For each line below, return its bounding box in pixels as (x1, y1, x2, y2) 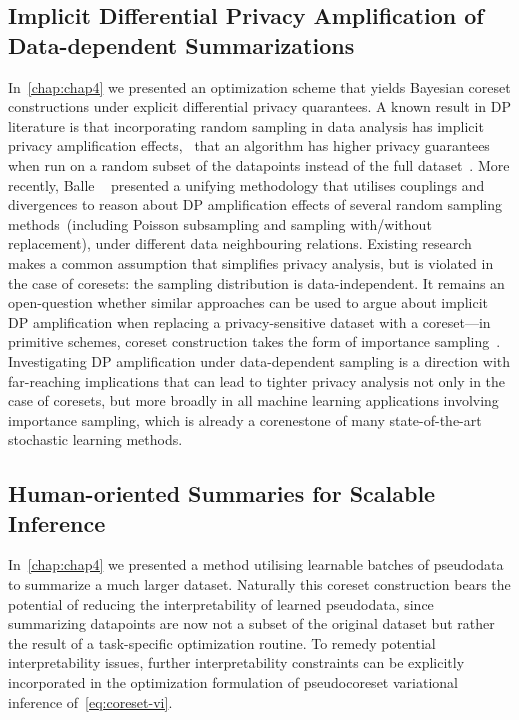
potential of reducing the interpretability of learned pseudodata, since (8, 593, 434, 614)
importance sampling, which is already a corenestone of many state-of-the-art (8, 409, 482, 430)
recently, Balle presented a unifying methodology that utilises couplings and (8, 174, 485, 195)
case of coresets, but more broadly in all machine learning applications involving (8, 390, 499, 411)
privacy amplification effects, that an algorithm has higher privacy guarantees (8, 135, 490, 156)
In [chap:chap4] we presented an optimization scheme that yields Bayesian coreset (8, 76, 511, 97)
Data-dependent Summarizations (8, 29, 355, 60)
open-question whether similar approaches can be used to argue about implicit (8, 292, 488, 313)
